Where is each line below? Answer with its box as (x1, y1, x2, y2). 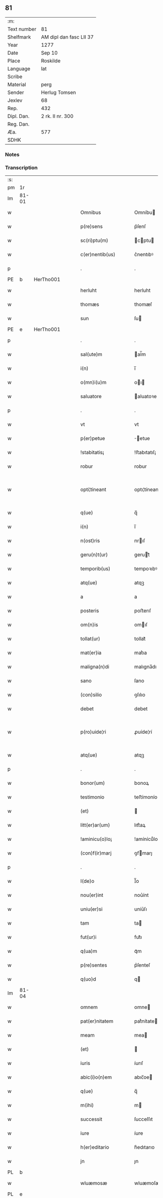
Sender (7, 89, 24, 95)
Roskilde (41, 57, 61, 64)
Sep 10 (41, 49, 58, 56)
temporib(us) (80, 565, 111, 572)
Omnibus (80, 209, 101, 216)
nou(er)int (80, 892, 103, 898)
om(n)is (80, 621, 98, 628)
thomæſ (134, 301, 152, 308)
